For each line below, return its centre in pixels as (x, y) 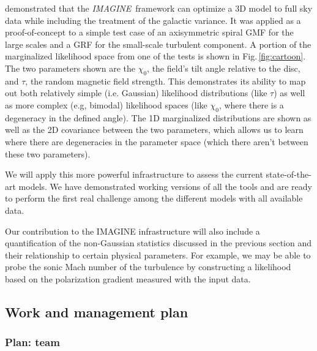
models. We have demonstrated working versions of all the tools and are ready (165, 186)
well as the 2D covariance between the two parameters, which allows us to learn (154, 130)
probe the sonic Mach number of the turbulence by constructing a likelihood (148, 267)
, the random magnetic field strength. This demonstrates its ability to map (166, 81)
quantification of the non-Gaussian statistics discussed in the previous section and (158, 243)
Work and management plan (97, 311)
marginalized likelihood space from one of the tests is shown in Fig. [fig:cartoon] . (155, 56)
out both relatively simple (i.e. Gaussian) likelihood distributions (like (136, 93)
